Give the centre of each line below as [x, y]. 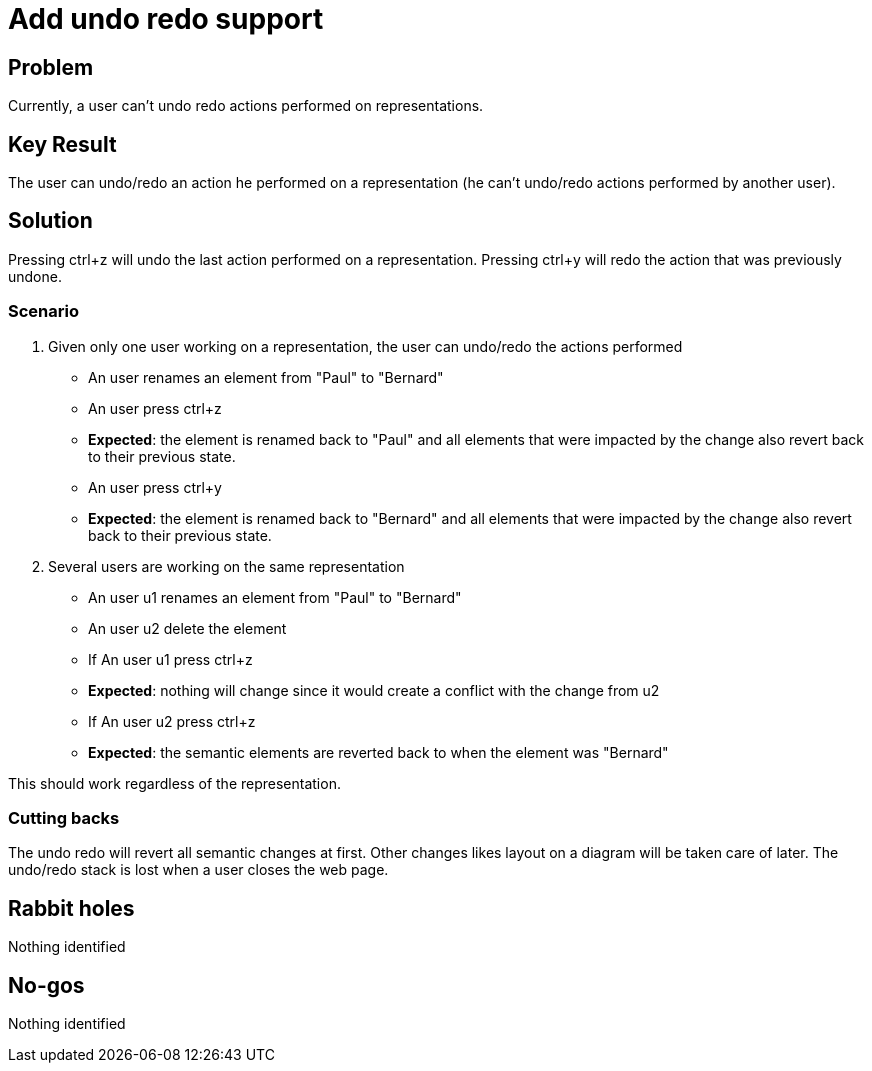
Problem [51, 67]
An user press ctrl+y [155, 487]
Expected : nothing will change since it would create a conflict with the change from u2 [374, 690]
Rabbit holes [71, 908]
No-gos [46, 985]
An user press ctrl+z [155, 408]
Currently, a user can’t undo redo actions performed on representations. [246, 106]
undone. [35, 276]
